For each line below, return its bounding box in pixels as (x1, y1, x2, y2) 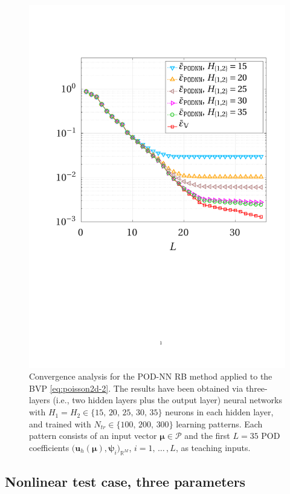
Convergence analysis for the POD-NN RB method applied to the (29, 370, 272, 383)
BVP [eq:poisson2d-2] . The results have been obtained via (29, 381, 243, 394)
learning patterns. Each (176, 417, 263, 430)
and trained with (29, 417, 91, 430)
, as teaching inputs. (175, 441, 251, 453)
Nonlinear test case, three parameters (5, 472, 246, 491)
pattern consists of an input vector (29, 429, 157, 442)
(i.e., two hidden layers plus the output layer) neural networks (53, 394, 282, 406)
